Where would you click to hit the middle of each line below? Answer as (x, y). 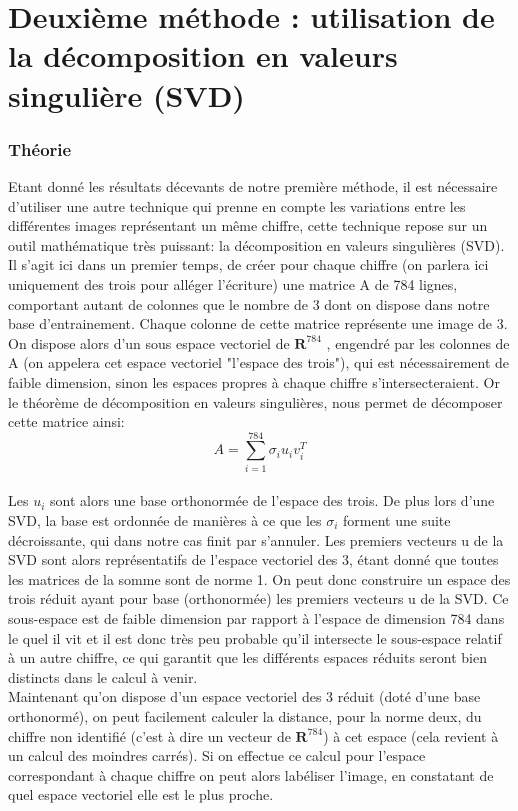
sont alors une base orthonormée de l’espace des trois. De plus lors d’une (272, 500)
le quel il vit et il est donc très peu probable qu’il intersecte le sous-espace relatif (255, 637)
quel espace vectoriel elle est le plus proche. (141, 794)
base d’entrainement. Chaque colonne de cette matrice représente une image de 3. (258, 323)
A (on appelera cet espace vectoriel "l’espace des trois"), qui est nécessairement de (259, 362)
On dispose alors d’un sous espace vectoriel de (149, 342)
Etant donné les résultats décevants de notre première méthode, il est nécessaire (253, 185)
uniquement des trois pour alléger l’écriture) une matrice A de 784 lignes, (233, 283)
